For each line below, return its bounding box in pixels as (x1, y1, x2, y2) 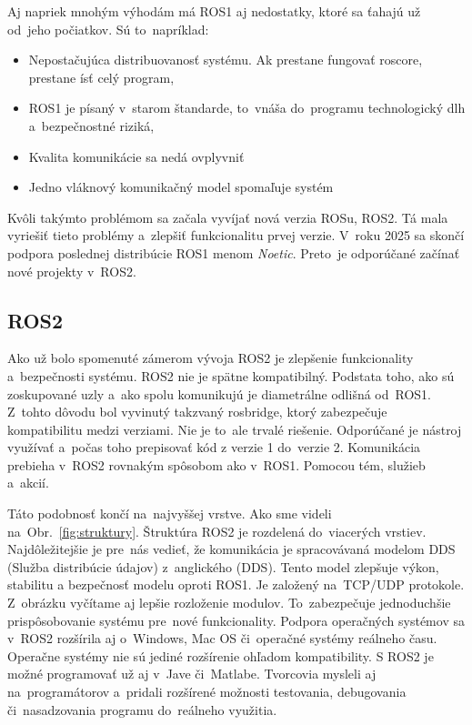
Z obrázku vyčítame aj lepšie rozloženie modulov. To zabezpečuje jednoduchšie (7, 593, 451, 612)
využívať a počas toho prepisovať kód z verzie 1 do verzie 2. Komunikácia (7, 438, 421, 457)
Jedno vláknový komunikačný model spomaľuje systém (28, 177, 334, 196)
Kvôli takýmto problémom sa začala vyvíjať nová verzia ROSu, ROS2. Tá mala (7, 207, 448, 227)
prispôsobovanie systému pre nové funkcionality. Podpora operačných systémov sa (7, 610, 465, 629)
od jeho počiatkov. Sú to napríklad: (7, 19, 209, 38)
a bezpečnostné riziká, (28, 116, 155, 135)
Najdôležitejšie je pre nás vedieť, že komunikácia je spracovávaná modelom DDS (7, 539, 456, 559)
